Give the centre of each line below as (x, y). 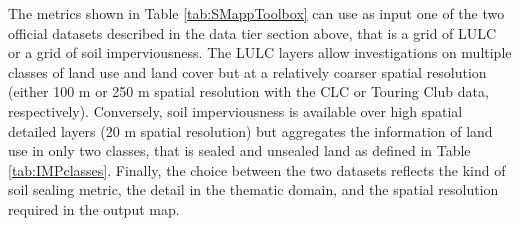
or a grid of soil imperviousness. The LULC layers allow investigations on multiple (260, 52)
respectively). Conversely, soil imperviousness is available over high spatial (235, 110)
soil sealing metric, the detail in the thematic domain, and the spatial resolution (253, 189)
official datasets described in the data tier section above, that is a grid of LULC (252, 32)
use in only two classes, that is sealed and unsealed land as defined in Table (239, 150)
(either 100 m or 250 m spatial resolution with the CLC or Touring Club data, (248, 91)
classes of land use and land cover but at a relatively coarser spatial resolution (247, 71)
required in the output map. (94, 208)
